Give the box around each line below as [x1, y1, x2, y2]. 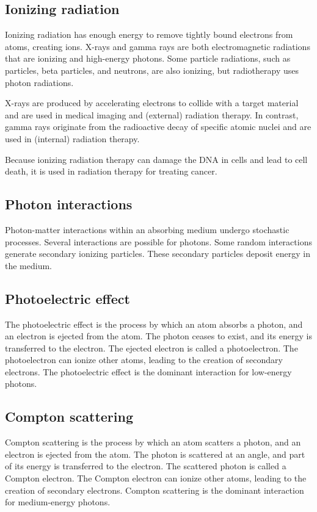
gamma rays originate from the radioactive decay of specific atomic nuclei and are [5, 120, 312, 133]
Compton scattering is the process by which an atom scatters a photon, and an [5, 436, 301, 449]
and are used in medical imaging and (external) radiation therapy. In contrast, [5, 108, 299, 121]
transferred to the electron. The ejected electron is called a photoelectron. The [5, 341, 298, 354]
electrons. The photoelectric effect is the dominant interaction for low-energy [5, 365, 292, 378]
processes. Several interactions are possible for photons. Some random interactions [5, 235, 312, 248]
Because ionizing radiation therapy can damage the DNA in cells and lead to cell [5, 153, 308, 165]
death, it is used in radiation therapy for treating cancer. [5, 165, 217, 178]
